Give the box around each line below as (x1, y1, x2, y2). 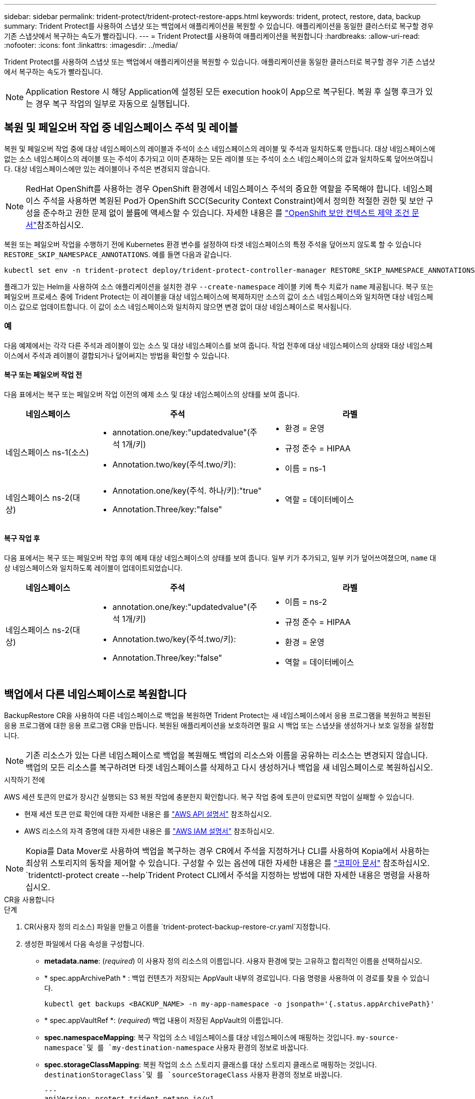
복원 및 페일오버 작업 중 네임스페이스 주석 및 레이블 (4, 121, 238, 134)
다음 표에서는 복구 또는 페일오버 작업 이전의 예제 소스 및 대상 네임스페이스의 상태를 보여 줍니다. (4, 389, 300, 399)
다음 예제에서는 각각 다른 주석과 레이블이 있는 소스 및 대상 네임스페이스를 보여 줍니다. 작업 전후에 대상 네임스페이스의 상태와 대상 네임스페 (4, 341, 433, 350)
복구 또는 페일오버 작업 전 (4, 370, 82, 379)
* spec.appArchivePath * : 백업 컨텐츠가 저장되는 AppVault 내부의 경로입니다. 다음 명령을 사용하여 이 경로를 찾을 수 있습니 (44, 973, 430, 982)
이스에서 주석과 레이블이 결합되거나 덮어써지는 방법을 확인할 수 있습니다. (4, 351, 229, 360)
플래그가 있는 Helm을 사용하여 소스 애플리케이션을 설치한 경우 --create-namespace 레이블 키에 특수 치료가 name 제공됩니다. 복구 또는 (4, 282, 434, 291)
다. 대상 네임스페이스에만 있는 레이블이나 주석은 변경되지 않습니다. (4, 164, 210, 173)
